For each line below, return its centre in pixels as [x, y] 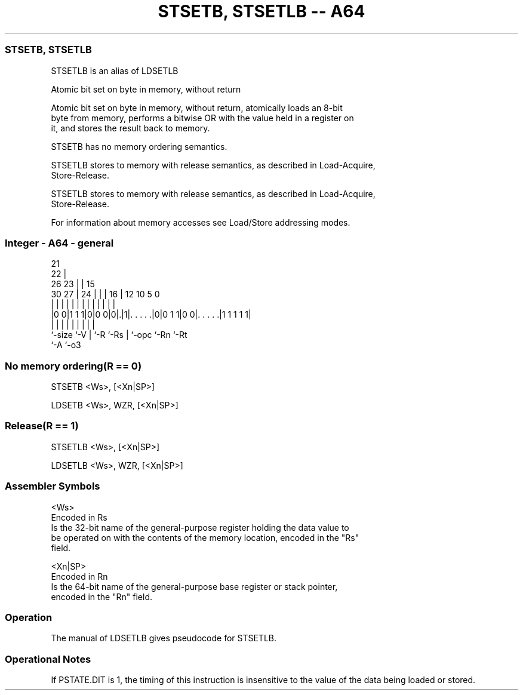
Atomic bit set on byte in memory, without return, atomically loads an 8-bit [197, 107]
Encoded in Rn [79, 576]
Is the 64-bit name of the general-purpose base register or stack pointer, [194, 586]
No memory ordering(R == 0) [73, 366]
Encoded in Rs [79, 517]
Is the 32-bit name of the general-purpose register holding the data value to [200, 527]
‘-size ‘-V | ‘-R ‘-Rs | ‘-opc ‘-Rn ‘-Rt [119, 335]
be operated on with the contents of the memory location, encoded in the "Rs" [205, 537]
